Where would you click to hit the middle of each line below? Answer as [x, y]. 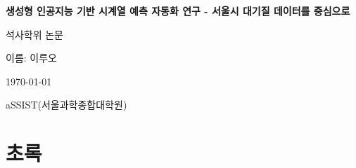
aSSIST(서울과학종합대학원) [66, 105]
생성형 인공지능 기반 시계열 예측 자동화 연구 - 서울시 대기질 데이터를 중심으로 [178, 10]
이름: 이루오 [31, 58]
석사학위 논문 [34, 34]
